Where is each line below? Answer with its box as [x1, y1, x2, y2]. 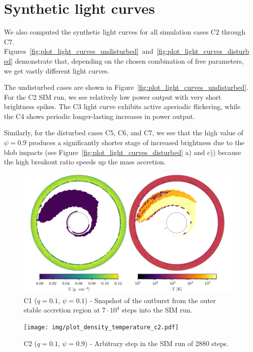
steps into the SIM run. [122, 305, 192, 315]
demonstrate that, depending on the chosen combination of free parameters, [15, 55, 244, 66]
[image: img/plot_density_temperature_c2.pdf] [24, 323, 179, 331]
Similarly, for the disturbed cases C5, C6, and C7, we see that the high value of [4, 127, 244, 138]
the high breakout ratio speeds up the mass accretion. [4, 156, 166, 167]
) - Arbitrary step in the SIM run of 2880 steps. [85, 338, 228, 348]
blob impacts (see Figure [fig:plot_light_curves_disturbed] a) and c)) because [4, 147, 241, 157]
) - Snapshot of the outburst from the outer [85, 295, 216, 305]
